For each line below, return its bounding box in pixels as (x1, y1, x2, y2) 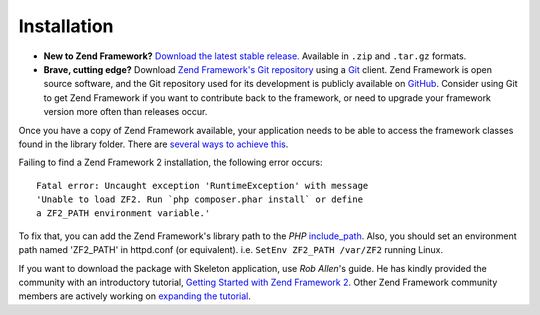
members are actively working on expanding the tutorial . (18, 290, 252, 302)
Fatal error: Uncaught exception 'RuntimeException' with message (36, 180, 369, 191)
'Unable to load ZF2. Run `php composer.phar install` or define (36, 194, 364, 205)
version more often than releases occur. (43, 106, 208, 118)
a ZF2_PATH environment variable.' (36, 208, 211, 219)
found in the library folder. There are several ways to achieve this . (18, 138, 289, 150)
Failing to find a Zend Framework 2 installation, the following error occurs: (18, 156, 323, 169)
